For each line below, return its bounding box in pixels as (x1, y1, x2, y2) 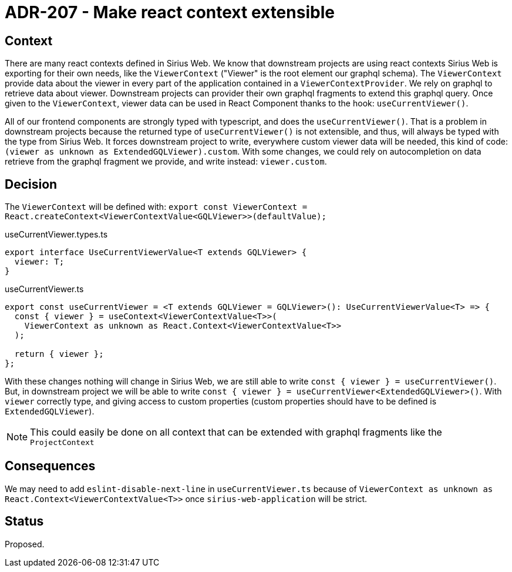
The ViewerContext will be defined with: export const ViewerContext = (5, 202, 308, 212)
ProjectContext (30, 438, 95, 447)
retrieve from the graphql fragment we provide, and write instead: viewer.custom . (5, 156, 327, 167)
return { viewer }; (14, 349, 104, 359)
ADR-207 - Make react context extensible (5, 2, 335, 22)
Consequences (5, 459, 96, 474)
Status (5, 514, 44, 529)
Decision (5, 176, 58, 192)
